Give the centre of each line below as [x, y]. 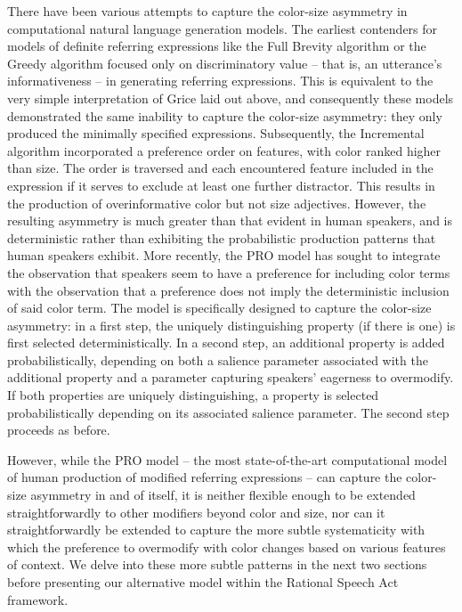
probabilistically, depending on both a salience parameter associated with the [218, 359]
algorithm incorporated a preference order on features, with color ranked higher [224, 150]
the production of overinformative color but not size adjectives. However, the [217, 203]
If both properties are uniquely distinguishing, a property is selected [193, 395]
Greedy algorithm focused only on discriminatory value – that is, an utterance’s [225, 63]
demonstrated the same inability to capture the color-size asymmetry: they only [225, 115]
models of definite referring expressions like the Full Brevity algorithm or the [217, 46]
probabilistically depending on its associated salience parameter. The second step [228, 412]
